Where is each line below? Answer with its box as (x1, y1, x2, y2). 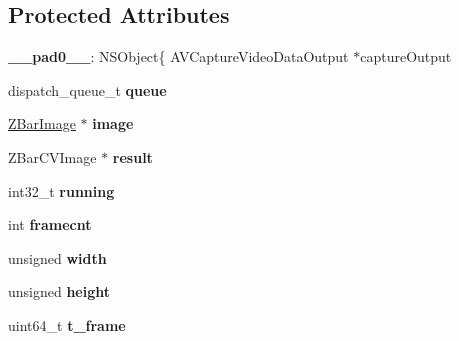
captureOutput (360, 46, 452, 67)
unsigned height (8, 281, 111, 302)
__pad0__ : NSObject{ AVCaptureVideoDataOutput (8, 46, 349, 67)
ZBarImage (8, 113, 76, 134)
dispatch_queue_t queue (8, 79, 167, 100)
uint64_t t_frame (8, 314, 126, 335)
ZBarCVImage (8, 146, 97, 167)
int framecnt (8, 214, 92, 235)
